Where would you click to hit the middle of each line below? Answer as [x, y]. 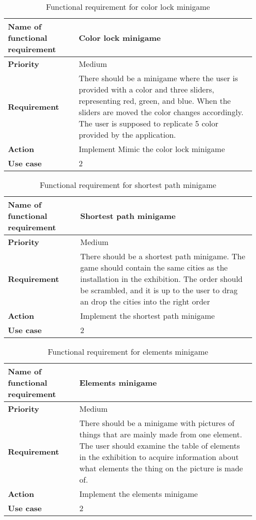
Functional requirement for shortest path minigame [128, 185]
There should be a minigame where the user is [158, 78]
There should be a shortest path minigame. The [163, 256]
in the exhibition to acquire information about [159, 457]
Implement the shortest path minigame [148, 316]
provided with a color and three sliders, [146, 89]
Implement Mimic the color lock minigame [152, 149]
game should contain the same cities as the [154, 267]
